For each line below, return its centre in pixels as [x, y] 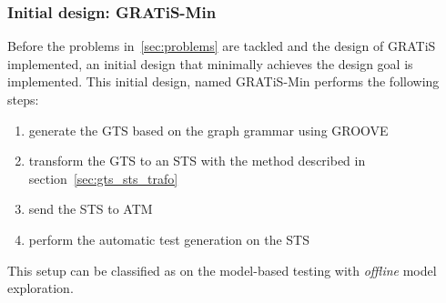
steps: [23, 99]
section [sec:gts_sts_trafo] [103, 178]
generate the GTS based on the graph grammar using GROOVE [208, 130]
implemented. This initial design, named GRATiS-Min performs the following [223, 81]
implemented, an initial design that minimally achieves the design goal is [210, 63]
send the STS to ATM [91, 209]
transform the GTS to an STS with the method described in [197, 161]
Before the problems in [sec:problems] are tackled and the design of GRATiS [222, 46]
